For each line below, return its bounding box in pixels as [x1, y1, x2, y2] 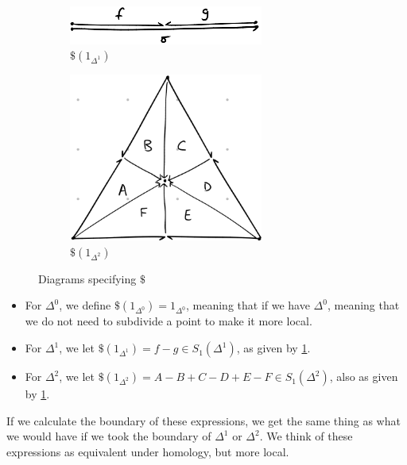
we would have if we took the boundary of [6, 428, 211, 444]
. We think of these [259, 428, 353, 444]
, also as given [329, 368, 398, 385]
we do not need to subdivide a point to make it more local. [25, 313, 312, 329]
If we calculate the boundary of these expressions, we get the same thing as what [6, 412, 401, 428]
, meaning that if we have [186, 297, 310, 313]
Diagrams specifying [38, 270, 137, 286]
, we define [59, 297, 111, 313]
